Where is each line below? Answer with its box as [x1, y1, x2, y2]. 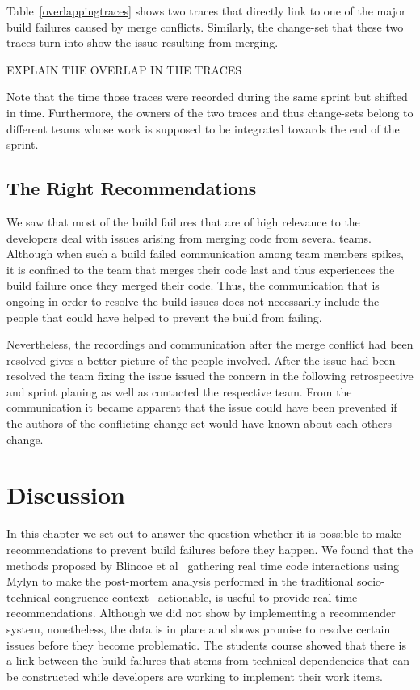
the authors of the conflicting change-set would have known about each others [6, 415, 393, 432]
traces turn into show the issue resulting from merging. [6, 34, 279, 51]
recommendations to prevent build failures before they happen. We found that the [6, 540, 414, 557]
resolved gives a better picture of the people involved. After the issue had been [6, 351, 396, 368]
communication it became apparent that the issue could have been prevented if [6, 399, 397, 416]
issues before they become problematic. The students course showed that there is [6, 636, 406, 653]
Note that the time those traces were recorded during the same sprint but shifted [6, 88, 408, 105]
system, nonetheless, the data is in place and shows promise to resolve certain [6, 620, 391, 637]
